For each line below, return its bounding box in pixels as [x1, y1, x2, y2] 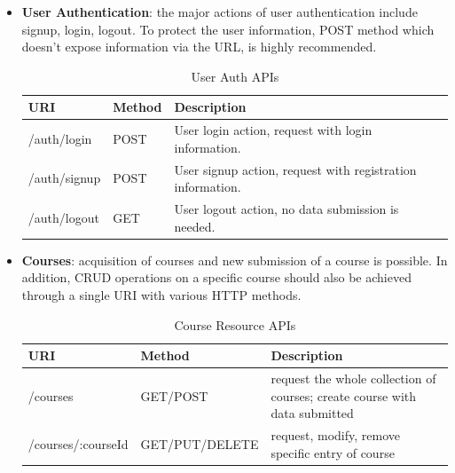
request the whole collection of [271, 369, 436, 387]
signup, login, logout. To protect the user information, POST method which [21, 20, 435, 38]
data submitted [271, 404, 354, 422]
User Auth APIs [191, 67, 279, 85]
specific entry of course [271, 443, 395, 461]
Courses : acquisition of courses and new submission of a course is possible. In [21, 250, 448, 269]
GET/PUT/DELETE [140, 434, 259, 453]
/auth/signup [27, 169, 101, 187]
